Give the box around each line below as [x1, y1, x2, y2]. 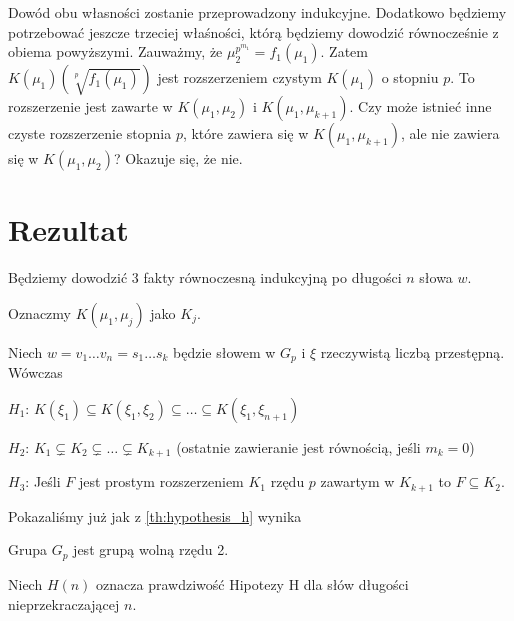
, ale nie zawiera [400, 123, 500, 144]
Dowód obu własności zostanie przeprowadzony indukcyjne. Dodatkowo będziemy [8, 2, 507, 22]
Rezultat [8, 209, 129, 250]
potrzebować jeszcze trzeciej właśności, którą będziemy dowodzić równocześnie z [8, 21, 499, 42]
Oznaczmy [8, 302, 71, 323]
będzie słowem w [173, 341, 276, 362]
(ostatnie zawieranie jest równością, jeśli [176, 436, 421, 457]
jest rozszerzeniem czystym [157, 67, 322, 88]
